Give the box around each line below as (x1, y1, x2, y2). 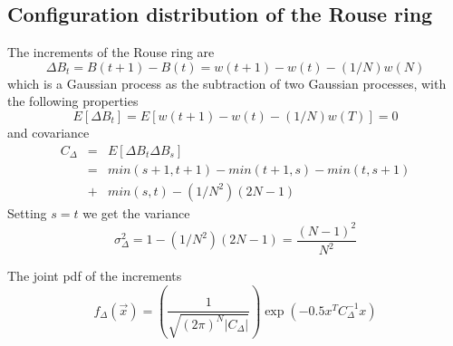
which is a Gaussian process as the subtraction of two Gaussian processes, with (7, 73, 447, 92)
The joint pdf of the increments (7, 266, 182, 285)
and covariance (7, 122, 90, 141)
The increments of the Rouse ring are (7, 43, 215, 62)
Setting (7, 203, 47, 222)
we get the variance (82, 203, 190, 222)
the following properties (7, 91, 139, 111)
